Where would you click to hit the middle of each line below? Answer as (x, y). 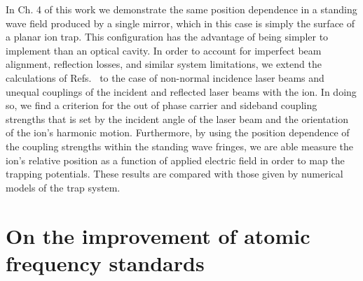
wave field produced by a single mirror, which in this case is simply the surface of (180, 23)
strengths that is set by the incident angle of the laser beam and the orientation (177, 118)
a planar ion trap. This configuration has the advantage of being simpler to (167, 37)
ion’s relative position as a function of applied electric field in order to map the (175, 160)
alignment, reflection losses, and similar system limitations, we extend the (164, 64)
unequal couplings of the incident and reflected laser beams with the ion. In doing (181, 91)
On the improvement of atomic (158, 235)
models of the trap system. (63, 187)
